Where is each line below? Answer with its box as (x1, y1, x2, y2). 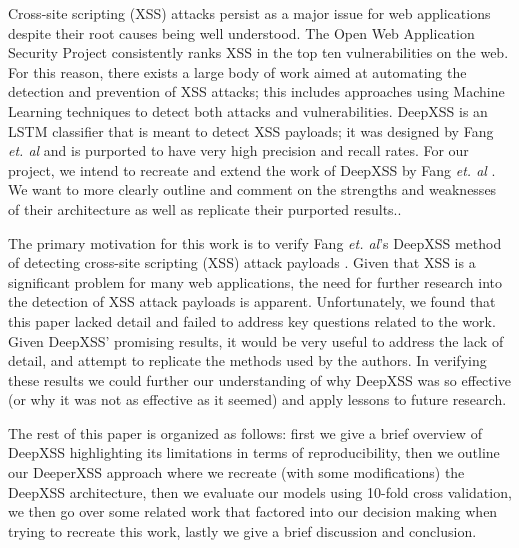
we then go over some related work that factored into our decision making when (8, 501, 498, 522)
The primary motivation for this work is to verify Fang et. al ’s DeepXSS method (8, 232, 502, 253)
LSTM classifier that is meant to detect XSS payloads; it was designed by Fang (8, 120, 494, 141)
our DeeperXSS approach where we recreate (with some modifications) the (8, 462, 465, 483)
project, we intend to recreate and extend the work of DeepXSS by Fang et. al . (8, 159, 496, 180)
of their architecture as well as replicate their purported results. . (8, 198, 402, 219)
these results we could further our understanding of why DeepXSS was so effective (8, 369, 511, 390)
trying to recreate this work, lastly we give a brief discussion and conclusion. (8, 520, 477, 541)
